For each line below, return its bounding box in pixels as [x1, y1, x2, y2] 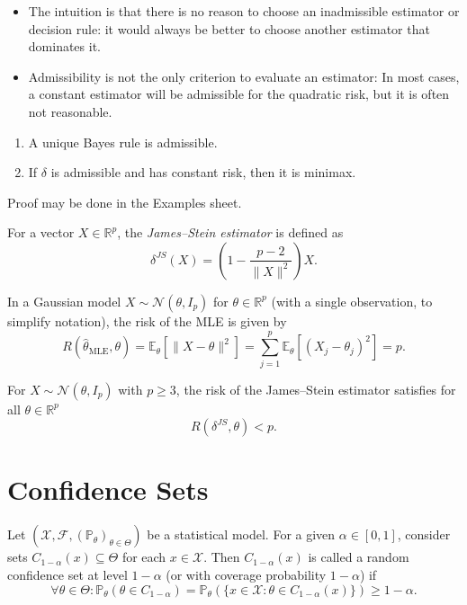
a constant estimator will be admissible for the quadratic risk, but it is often [28, 85, 450, 103]
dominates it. [28, 37, 101, 56]
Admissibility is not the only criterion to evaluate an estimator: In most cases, [28, 67, 460, 85]
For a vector [7, 223, 75, 242]
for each [121, 547, 166, 566]
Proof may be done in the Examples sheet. [7, 192, 242, 211]
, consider [397, 525, 451, 544]
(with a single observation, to [271, 291, 433, 310]
